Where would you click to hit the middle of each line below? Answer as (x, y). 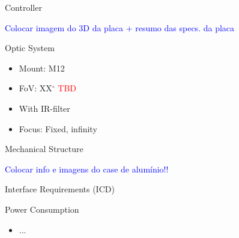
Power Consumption (42, 209)
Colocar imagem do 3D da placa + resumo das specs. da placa (120, 27)
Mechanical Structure (44, 149)
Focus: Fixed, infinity (58, 128)
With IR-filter (44, 108)
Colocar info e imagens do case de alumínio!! (87, 169)
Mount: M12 (42, 68)
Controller (23, 7)
